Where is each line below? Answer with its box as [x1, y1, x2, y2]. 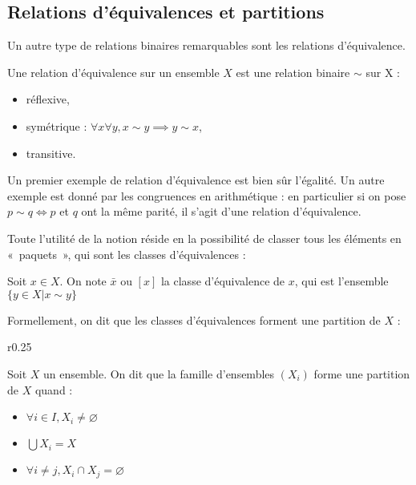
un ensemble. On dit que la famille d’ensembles [43, 365, 275, 382]
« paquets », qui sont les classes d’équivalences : [7, 245, 246, 262]
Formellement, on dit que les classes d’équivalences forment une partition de [7, 311, 381, 328]
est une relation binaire [236, 63, 350, 80]
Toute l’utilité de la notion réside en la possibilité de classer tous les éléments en [7, 229, 402, 246]
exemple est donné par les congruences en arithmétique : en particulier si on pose [7, 187, 406, 204]
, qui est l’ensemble [294, 273, 389, 289]
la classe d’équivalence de [160, 273, 285, 289]
